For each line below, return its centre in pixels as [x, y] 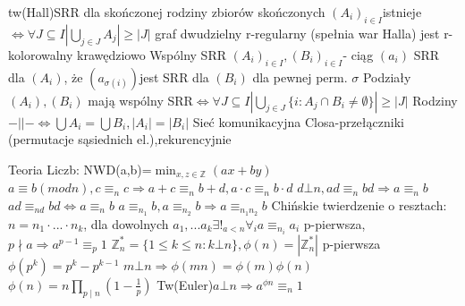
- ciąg [358, 54]
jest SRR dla [174, 76]
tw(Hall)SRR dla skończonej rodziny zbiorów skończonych [167, 12]
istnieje [402, 12]
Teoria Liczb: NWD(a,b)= [80, 169]
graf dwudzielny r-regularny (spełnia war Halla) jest [297, 33]
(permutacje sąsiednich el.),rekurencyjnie [120, 139]
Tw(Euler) [185, 284]
